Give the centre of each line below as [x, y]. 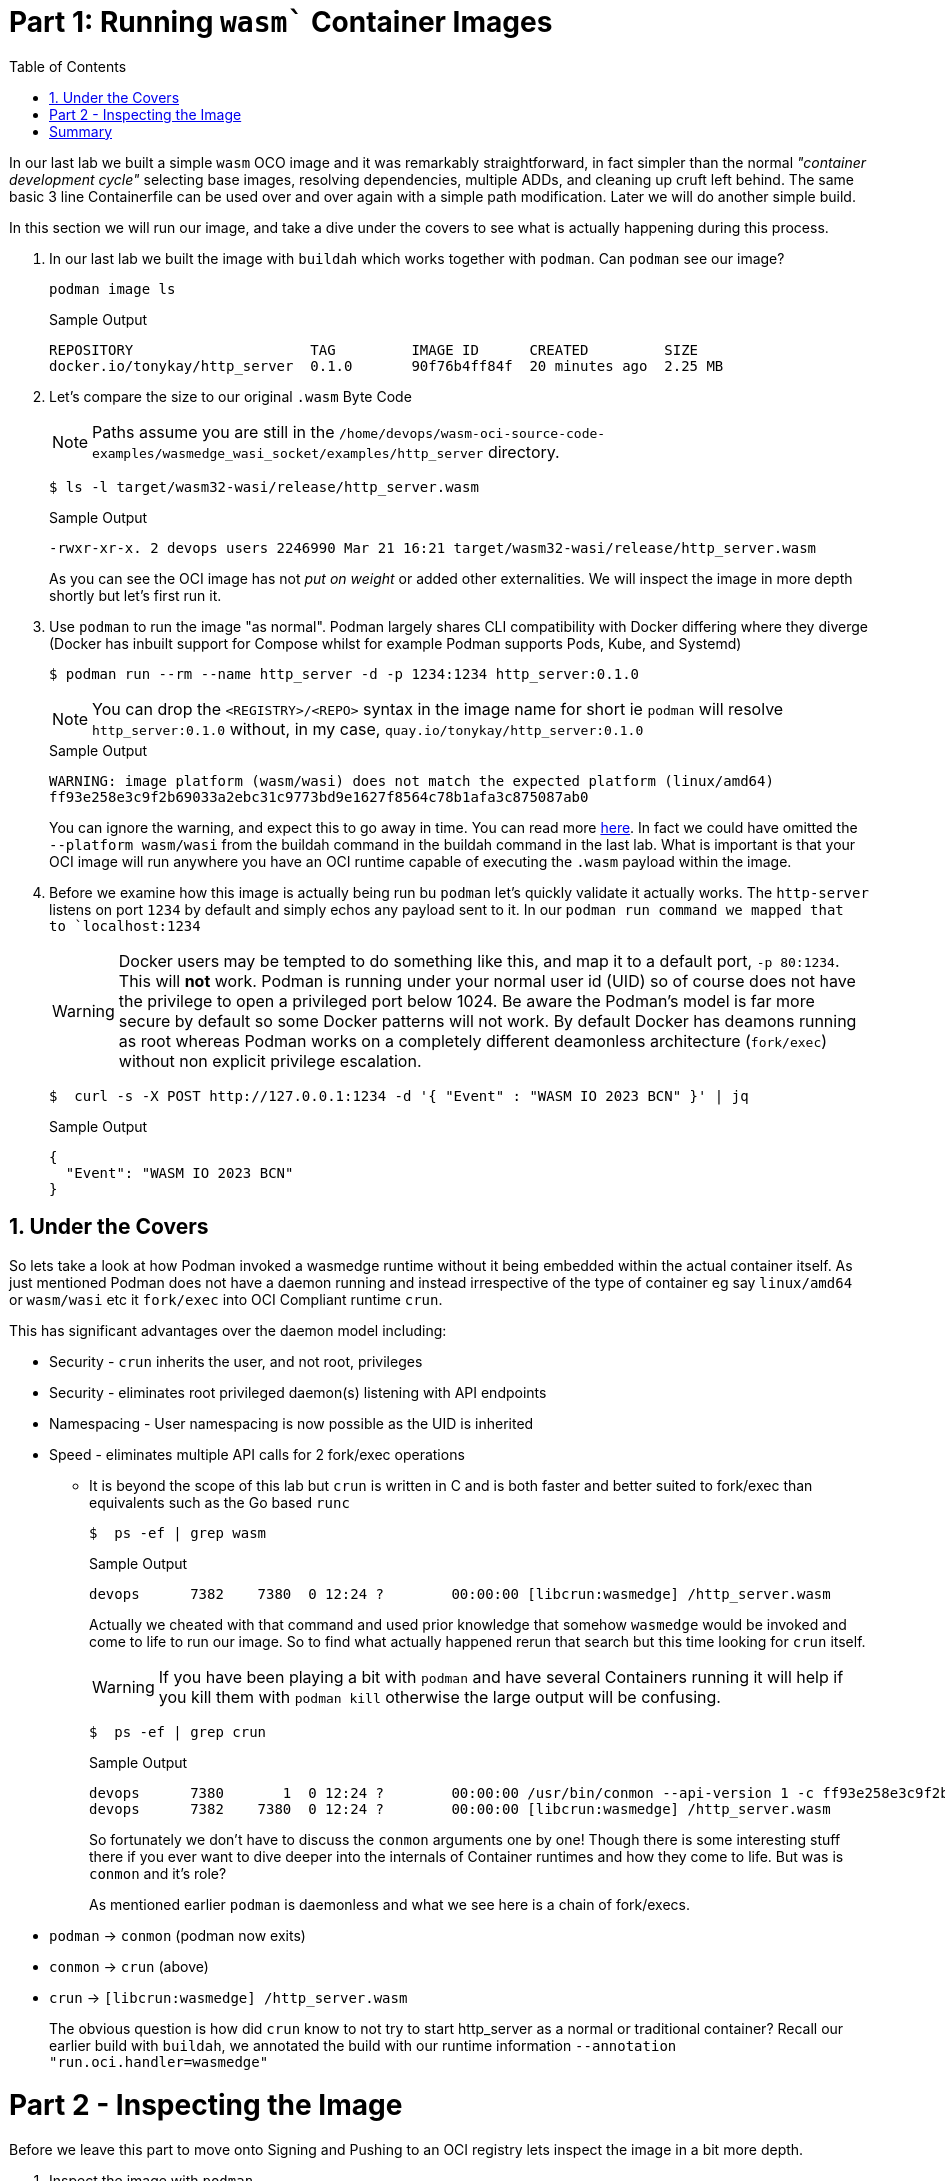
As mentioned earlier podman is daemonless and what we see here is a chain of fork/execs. [390, 1904]
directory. [523, 451]
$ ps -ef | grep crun [178, 1731]
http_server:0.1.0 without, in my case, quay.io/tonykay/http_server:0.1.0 [368, 728]
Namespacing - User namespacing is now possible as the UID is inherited [291, 1423]
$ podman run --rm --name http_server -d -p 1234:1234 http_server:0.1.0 [344, 673]
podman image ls [112, 288]
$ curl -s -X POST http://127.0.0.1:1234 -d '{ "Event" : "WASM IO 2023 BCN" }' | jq [399, 1095]
